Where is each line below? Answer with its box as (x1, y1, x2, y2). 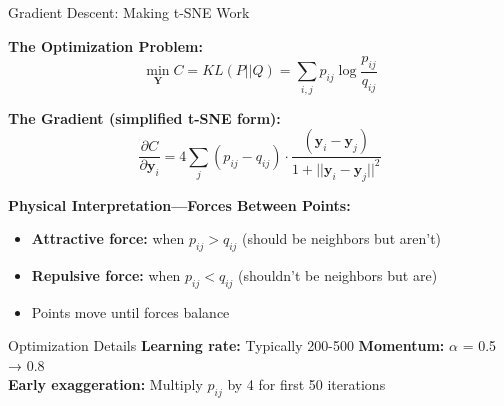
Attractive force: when (31, 228, 185, 249)
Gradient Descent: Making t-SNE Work (8, 2, 250, 22)
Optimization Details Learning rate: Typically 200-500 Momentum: (8, 335, 445, 356)
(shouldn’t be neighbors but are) (238, 264, 438, 285)
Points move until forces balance (31, 301, 230, 322)
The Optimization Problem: (8, 35, 203, 56)
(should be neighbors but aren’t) (242, 228, 442, 249)
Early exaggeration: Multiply (8, 374, 203, 395)
